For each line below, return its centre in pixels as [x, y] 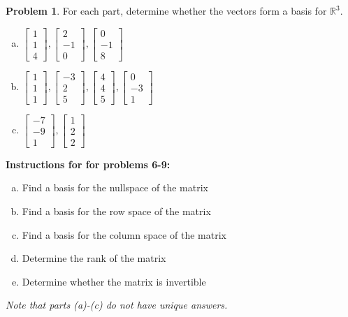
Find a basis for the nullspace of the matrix [115, 187]
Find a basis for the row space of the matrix [116, 211]
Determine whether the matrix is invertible [114, 281]
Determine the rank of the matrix [94, 258]
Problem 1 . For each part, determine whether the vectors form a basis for [166, 10]
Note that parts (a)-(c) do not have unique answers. [117, 305]
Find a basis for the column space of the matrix [124, 234]
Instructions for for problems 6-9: [88, 164]
